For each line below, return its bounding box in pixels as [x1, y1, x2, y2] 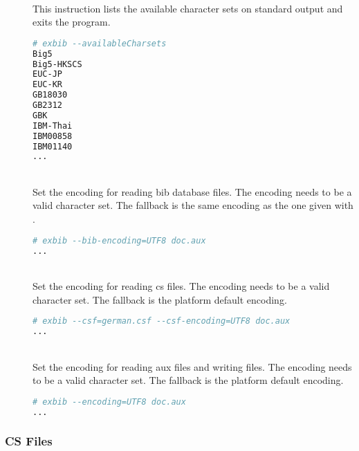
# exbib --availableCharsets [33, 38, 167, 48]
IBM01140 [33, 141, 73, 151]
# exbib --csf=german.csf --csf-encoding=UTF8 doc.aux [33, 316, 291, 326]
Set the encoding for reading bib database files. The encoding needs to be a [33, 184, 352, 199]
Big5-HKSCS [33, 59, 82, 69]
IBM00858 [33, 131, 73, 141]
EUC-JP [33, 69, 62, 80]
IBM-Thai [33, 120, 73, 131]
